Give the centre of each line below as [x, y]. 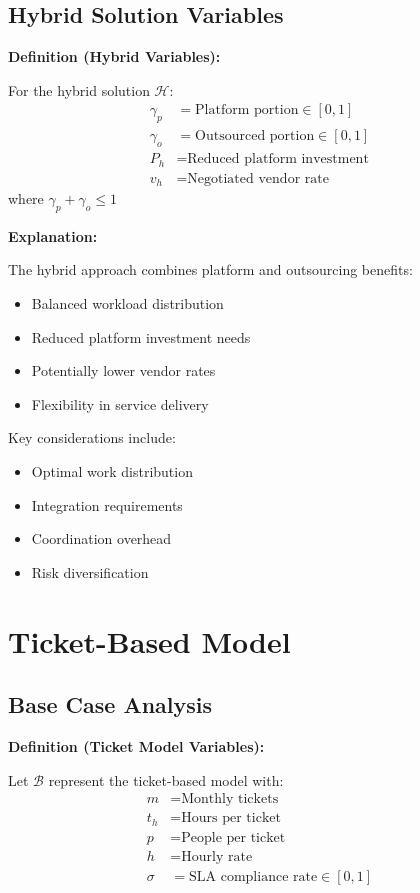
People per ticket [233, 837]
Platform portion [247, 110]
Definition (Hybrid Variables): [114, 56]
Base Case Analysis [110, 704]
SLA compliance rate [253, 876]
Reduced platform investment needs [141, 336]
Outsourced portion [255, 136]
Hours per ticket [231, 818]
